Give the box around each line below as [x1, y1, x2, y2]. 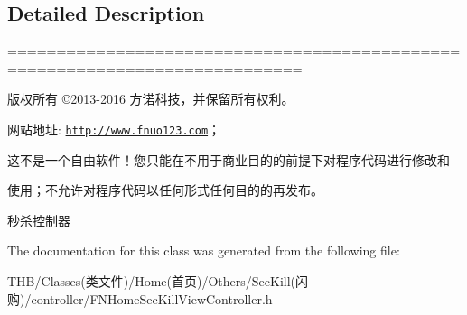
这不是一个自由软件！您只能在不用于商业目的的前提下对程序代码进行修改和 [7, 150, 450, 169]
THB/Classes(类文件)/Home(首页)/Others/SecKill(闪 [7, 272, 309, 291]
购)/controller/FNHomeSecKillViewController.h [7, 289, 273, 308]
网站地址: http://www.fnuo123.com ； [7, 119, 221, 138]
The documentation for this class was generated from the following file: [7, 241, 400, 260]
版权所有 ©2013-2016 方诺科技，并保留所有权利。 [7, 89, 294, 108]
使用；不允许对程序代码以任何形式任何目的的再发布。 [7, 181, 323, 199]
